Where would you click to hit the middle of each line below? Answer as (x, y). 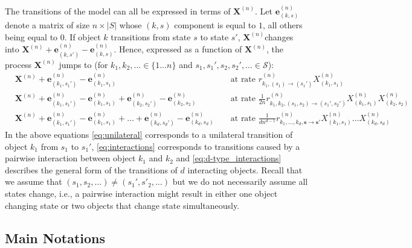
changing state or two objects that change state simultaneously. (122, 205)
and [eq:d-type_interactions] (229, 158)
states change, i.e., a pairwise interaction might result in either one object (141, 194)
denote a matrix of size (47, 25)
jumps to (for (83, 64)
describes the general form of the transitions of (91, 169)
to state (214, 36)
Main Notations (55, 237)
